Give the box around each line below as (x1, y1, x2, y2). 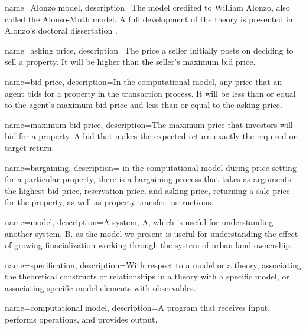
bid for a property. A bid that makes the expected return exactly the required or (5, 130, 297, 142)
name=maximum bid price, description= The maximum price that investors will (5, 118, 293, 130)
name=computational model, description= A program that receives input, (5, 301, 271, 314)
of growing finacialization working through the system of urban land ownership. (5, 239, 292, 251)
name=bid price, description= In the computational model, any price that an (5, 75, 282, 87)
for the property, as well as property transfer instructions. (5, 196, 214, 208)
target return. (5, 141, 54, 153)
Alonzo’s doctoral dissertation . (5, 24, 118, 37)
